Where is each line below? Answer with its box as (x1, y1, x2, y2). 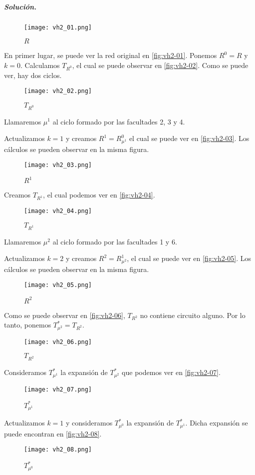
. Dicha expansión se (185, 417, 248, 428)
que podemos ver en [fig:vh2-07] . (122, 367, 221, 377)
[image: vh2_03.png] (24, 161, 92, 169)
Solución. (4, 1, 37, 11)
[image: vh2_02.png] (24, 87, 92, 95)
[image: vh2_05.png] (24, 281, 92, 289)
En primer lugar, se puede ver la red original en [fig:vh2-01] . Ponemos (4, 50, 217, 60)
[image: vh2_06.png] (24, 338, 92, 345)
